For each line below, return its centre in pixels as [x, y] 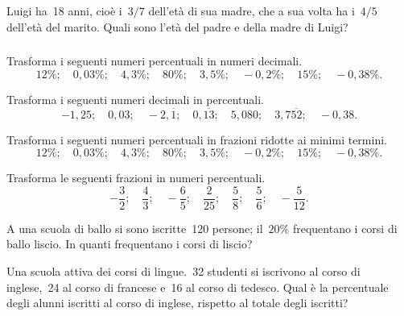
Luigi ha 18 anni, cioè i [64, 10]
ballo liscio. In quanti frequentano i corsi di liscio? [130, 244]
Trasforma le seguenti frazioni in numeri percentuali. [136, 178]
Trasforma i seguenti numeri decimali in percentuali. [135, 99]
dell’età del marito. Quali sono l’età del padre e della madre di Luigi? [177, 26]
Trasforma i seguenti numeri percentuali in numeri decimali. [155, 61]
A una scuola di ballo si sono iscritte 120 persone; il [135, 228]
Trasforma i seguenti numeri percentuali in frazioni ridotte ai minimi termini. [197, 139]
